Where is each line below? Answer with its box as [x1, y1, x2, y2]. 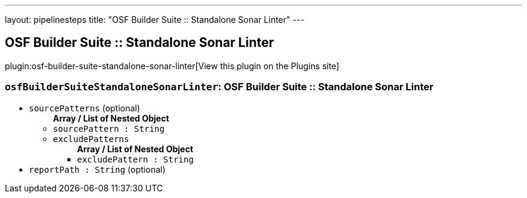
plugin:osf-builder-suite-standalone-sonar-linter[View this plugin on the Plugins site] [5, 60, 339, 71]
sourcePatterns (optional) [29, 102, 140, 113]
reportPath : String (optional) [29, 164, 166, 175]
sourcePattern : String [53, 123, 165, 134]
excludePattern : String [77, 154, 194, 164]
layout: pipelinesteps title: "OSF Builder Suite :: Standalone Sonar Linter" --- [5, 14, 304, 25]
